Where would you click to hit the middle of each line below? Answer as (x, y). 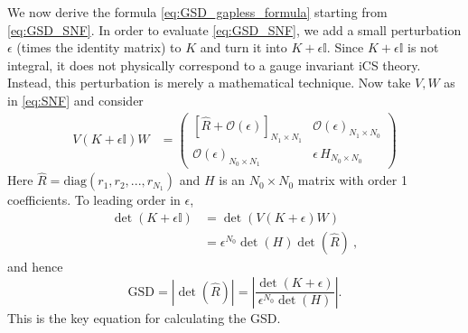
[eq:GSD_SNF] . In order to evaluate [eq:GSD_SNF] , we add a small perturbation (234, 29)
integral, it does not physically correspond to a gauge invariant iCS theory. (214, 65)
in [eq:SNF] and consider (75, 100)
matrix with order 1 (352, 180)
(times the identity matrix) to (99, 47)
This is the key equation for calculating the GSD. (144, 317)
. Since (345, 47)
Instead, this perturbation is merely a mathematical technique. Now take (209, 83)
